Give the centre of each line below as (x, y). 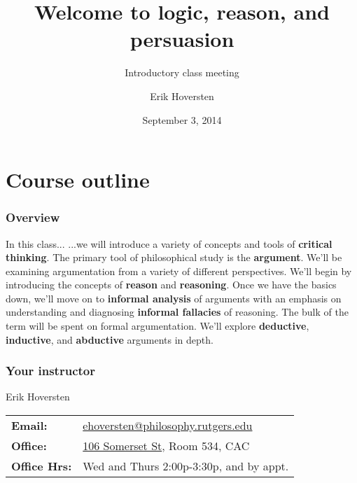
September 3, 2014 (182, 119)
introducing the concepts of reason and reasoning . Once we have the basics (171, 285)
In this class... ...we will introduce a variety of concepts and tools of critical (169, 243)
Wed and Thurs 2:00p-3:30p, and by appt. (186, 466)
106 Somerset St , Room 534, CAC (166, 446)
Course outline (78, 180)
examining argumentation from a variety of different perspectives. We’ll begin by (179, 271)
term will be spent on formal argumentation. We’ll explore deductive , (157, 326)
